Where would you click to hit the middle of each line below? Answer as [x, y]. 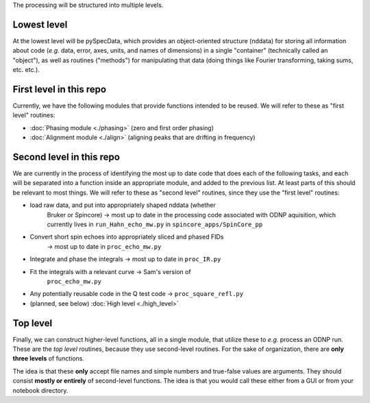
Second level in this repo [66, 157]
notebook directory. [40, 390]
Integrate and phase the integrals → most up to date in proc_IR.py [125, 259]
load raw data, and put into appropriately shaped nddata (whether [123, 205]
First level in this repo [59, 89]
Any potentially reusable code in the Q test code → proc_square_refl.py [136, 294]
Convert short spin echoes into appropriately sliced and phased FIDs [127, 237]
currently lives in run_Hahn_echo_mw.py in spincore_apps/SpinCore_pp [155, 224]
